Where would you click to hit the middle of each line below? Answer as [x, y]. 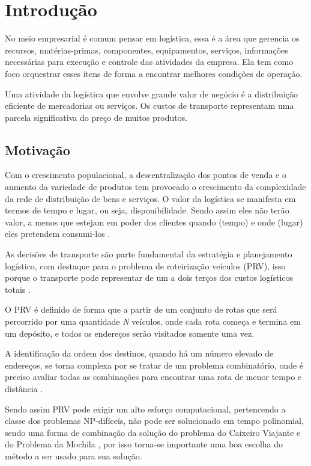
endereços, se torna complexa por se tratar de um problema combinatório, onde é [154, 365]
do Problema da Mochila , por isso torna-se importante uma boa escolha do [144, 444]
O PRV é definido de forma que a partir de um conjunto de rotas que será [141, 309]
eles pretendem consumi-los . [58, 234]
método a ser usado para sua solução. [74, 455]
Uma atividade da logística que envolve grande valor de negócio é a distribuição [151, 94]
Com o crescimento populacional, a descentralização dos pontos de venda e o [146, 175]
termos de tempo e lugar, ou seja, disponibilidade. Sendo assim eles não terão [147, 210]
